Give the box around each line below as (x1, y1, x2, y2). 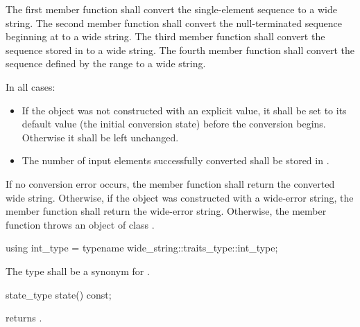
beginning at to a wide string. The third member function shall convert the (6, 29, 325, 44)
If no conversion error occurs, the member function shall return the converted (6, 176, 335, 191)
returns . (6, 310, 42, 325)
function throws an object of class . (6, 217, 155, 231)
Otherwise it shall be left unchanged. (22, 130, 179, 144)
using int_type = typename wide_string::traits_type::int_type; (6, 240, 278, 255)
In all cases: (6, 79, 55, 94)
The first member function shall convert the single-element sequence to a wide (6, 2, 337, 16)
